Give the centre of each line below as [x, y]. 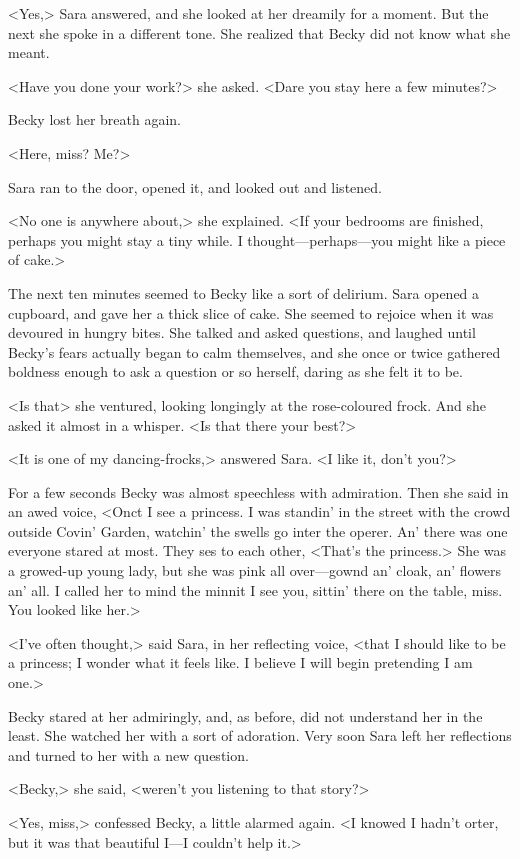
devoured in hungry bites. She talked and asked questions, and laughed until [242, 332]
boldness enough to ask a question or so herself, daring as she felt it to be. [235, 371]
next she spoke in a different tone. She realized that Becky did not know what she [259, 32]
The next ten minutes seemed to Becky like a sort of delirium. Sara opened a [244, 292]
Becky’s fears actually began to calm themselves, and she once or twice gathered [254, 351]
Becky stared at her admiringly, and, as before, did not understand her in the [245, 715]
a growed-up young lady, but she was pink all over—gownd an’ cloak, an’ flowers [255, 570]
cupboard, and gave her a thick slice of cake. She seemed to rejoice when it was [251, 312]
